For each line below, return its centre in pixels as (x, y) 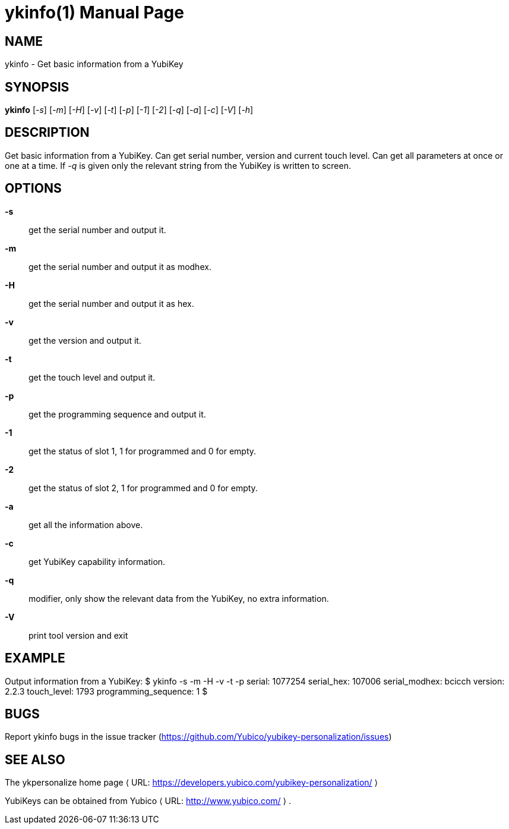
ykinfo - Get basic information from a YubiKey (94, 64)
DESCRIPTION (47, 133)
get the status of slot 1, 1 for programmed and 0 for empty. (143, 451)
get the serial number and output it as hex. (111, 303)
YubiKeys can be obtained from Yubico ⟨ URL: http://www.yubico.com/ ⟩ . (148, 801)
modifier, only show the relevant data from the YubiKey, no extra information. (179, 598)
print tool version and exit (78, 635)
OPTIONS (33, 189)
